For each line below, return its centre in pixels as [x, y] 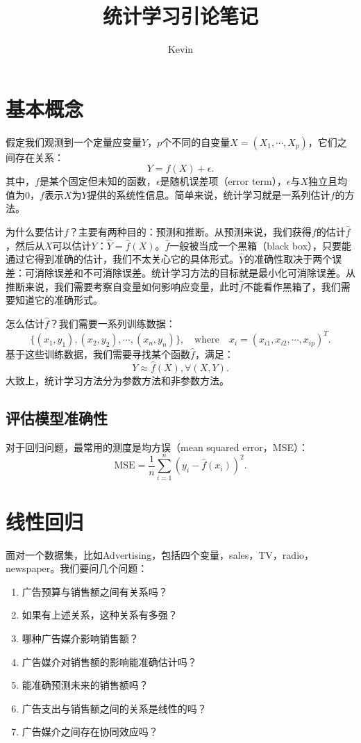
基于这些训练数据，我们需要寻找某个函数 [98, 354]
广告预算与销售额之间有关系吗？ [95, 591]
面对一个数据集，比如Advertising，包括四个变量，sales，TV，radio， [160, 554]
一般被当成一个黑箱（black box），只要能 [261, 245]
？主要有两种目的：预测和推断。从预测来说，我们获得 [190, 232]
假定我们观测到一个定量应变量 [74, 141]
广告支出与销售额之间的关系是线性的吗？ [114, 708]
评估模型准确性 [57, 417]
